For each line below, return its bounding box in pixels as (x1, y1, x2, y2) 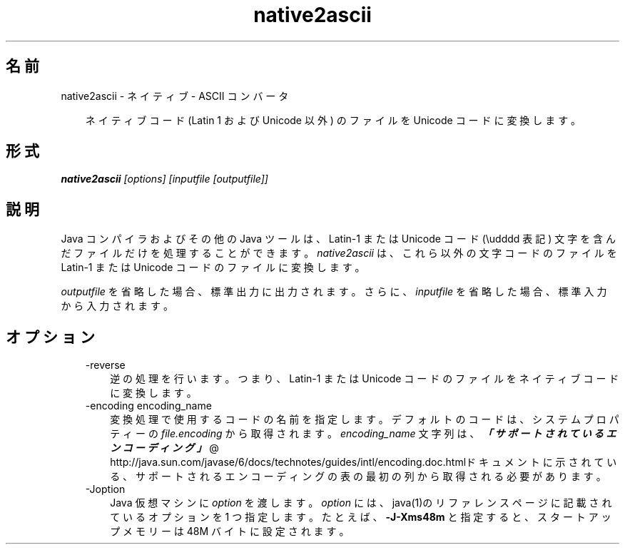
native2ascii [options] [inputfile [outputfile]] (61, 173, 268, 185)
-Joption (85, 483, 126, 496)
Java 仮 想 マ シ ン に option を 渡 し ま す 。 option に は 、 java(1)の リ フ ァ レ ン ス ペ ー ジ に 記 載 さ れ (110, 496, 612, 509)
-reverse (85, 359, 126, 372)
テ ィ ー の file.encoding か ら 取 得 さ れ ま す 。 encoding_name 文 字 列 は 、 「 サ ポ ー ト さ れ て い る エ (110, 427, 616, 440)
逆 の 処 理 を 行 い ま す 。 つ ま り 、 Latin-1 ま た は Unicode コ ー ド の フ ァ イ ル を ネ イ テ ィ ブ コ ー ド (110, 372, 619, 385)
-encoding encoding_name (85, 399, 212, 412)
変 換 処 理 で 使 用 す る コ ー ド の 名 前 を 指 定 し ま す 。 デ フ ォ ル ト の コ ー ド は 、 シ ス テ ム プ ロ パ (110, 413, 619, 426)
